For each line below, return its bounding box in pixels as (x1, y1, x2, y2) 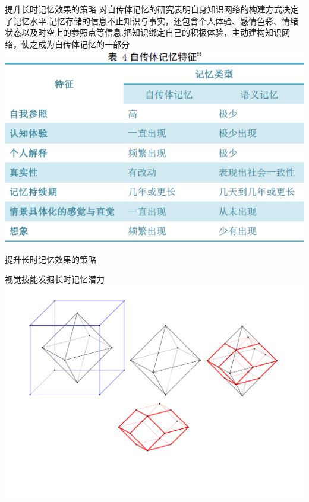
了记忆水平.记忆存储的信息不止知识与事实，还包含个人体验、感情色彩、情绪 (5, 14, 298, 27)
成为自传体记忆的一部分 (37, 37, 130, 50)
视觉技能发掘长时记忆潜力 (5, 273, 105, 285)
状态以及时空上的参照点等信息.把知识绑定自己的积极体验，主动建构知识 (5, 26, 282, 39)
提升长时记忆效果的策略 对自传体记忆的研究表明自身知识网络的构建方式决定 (5, 3, 299, 15)
